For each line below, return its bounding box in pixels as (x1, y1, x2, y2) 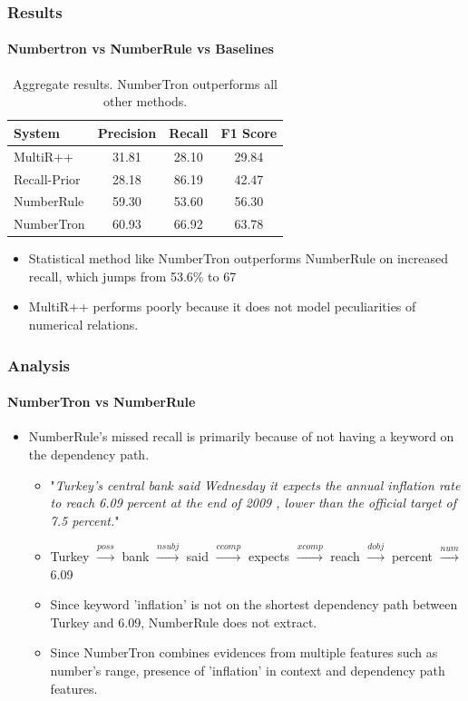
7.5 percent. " (50, 510, 120, 529)
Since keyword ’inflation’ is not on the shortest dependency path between (50, 595, 458, 614)
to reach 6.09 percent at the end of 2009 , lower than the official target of (50, 493, 457, 512)
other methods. (102, 92, 188, 111)
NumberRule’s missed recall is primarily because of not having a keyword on (28, 427, 454, 446)
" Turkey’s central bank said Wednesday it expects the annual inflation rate (50, 475, 461, 494)
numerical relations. (28, 315, 139, 334)
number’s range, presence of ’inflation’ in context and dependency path (50, 661, 445, 680)
